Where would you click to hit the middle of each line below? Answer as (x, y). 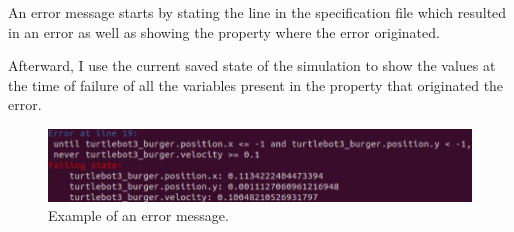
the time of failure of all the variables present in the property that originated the (256, 84)
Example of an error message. (138, 215)
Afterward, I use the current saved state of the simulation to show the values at (252, 65)
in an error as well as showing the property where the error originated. (224, 31)
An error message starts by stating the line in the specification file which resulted (257, 12)
